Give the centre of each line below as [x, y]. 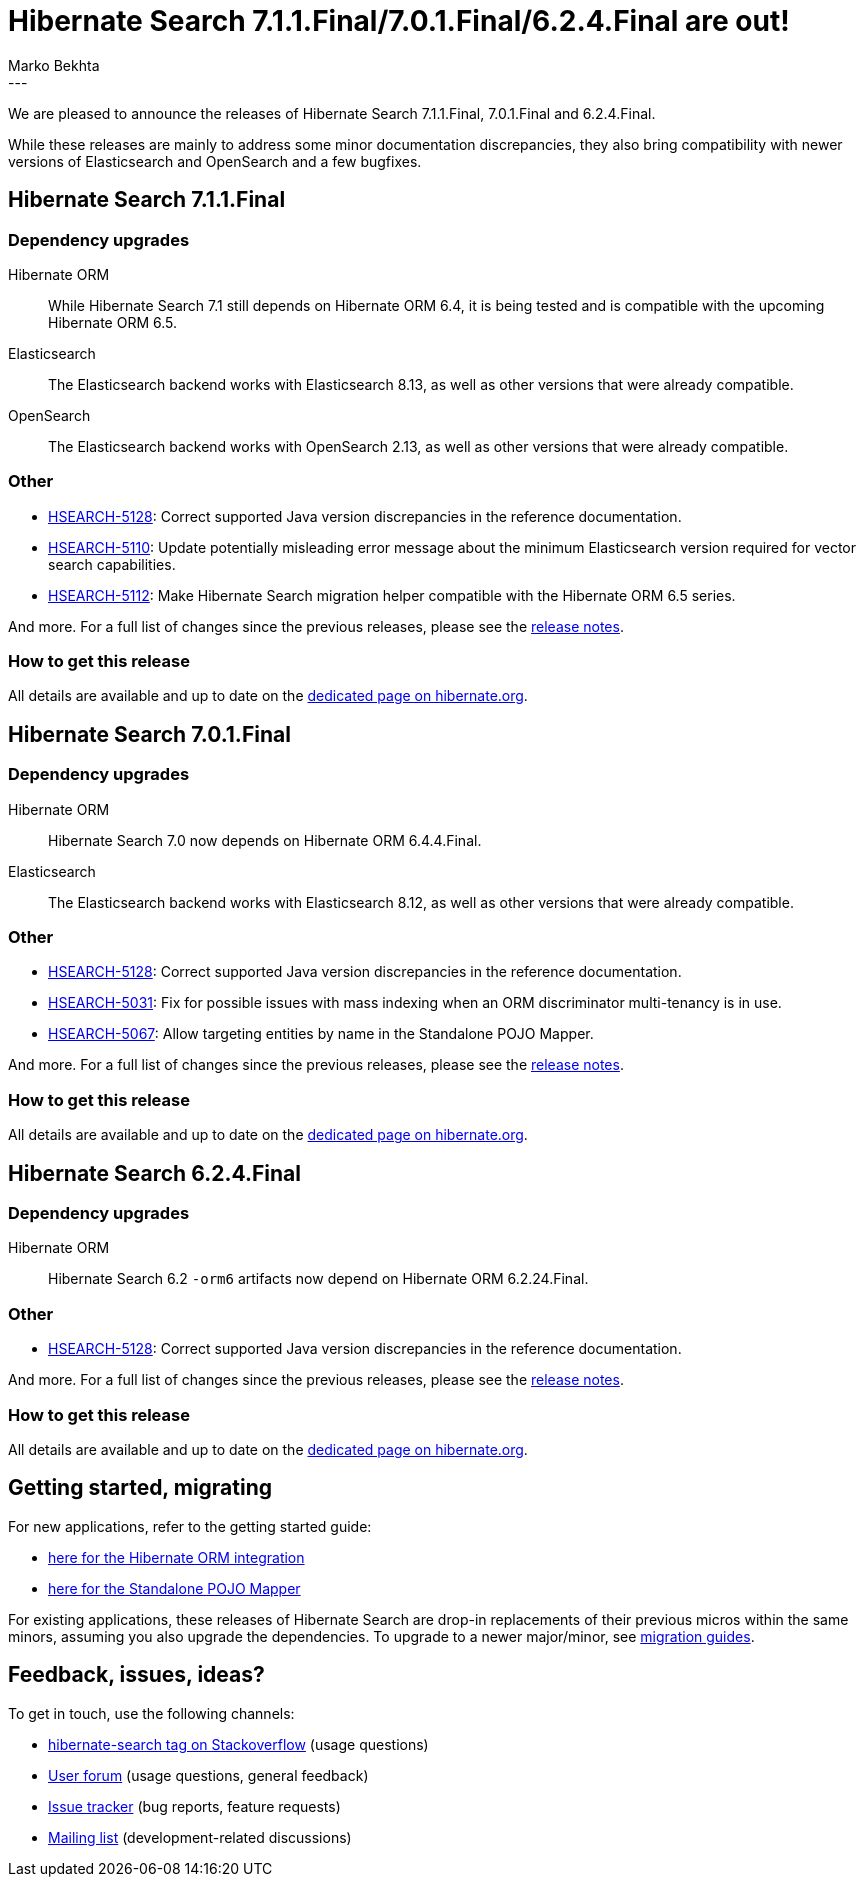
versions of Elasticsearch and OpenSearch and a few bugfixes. [215, 161]
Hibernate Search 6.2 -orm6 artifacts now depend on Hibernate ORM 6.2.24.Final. [318, 1279]
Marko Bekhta [54, 65]
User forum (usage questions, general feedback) [208, 1775]
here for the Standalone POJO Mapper [174, 1588]
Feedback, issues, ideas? [136, 1675]
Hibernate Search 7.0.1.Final [149, 734]
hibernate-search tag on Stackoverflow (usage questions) [238, 1744]
